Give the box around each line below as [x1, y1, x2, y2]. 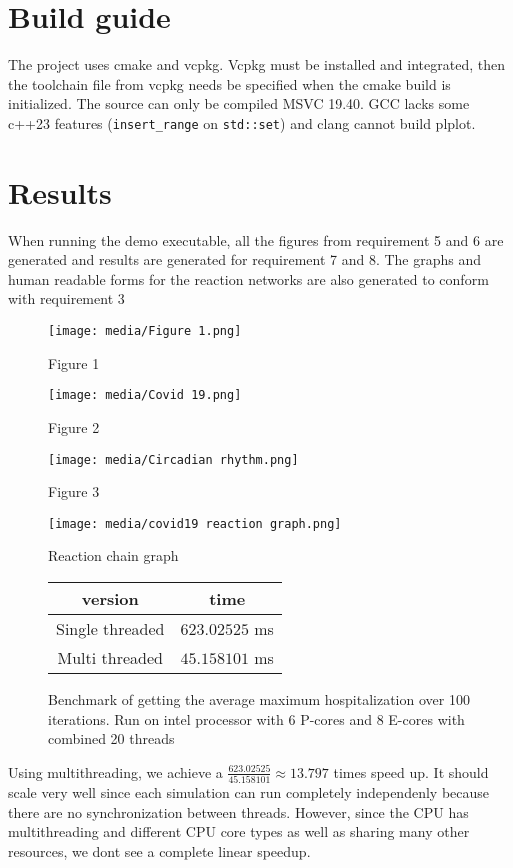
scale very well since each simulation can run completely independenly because [8, 782, 490, 803]
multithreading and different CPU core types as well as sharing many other [8, 821, 470, 842]
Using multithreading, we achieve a [8, 761, 223, 782]
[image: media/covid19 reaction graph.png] [48, 516, 342, 531]
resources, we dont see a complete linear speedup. [8, 840, 311, 861]
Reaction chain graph [48, 545, 179, 566]
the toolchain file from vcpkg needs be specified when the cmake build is [8, 73, 451, 94]
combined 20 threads [48, 728, 175, 749]
